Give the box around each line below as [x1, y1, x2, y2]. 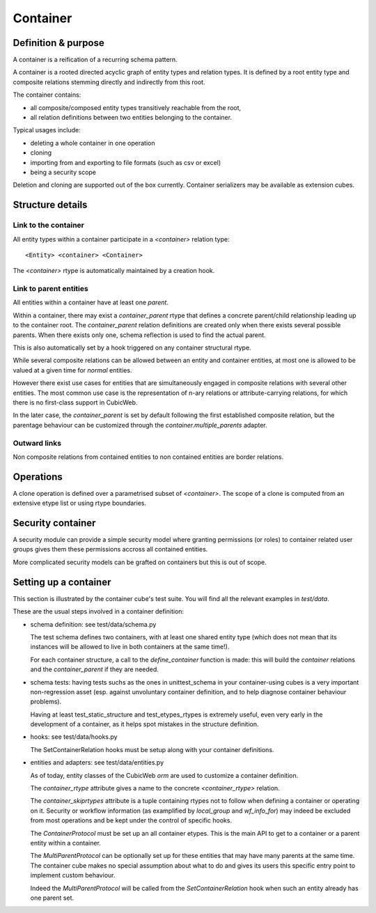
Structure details [13, 199, 88, 211]
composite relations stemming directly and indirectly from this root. [13, 77, 205, 86]
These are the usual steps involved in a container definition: [13, 607, 185, 616]
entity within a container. [30, 838, 101, 847]
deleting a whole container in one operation [30, 139, 155, 147]
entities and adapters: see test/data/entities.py [30, 758, 164, 767]
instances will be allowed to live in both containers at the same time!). [30, 643, 230, 651]
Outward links [13, 438, 62, 448]
